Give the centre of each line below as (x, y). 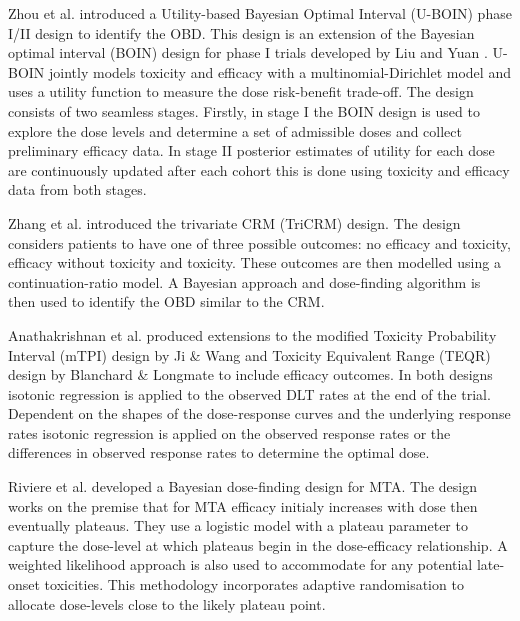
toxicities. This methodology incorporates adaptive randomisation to (254, 584)
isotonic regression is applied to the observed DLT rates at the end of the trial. (249, 393)
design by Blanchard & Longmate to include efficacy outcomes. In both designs (250, 374)
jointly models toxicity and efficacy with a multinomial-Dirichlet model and (280, 71)
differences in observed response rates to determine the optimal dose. (219, 452)
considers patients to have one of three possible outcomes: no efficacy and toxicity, (259, 242)
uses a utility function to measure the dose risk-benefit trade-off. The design (241, 91)
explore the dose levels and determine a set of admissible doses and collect (235, 130)
